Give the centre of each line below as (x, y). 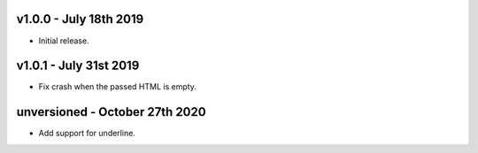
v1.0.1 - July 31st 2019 (78, 66)
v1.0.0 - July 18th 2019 (80, 19)
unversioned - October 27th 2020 (112, 112)
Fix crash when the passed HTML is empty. (117, 87)
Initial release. (64, 41)
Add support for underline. (87, 134)
